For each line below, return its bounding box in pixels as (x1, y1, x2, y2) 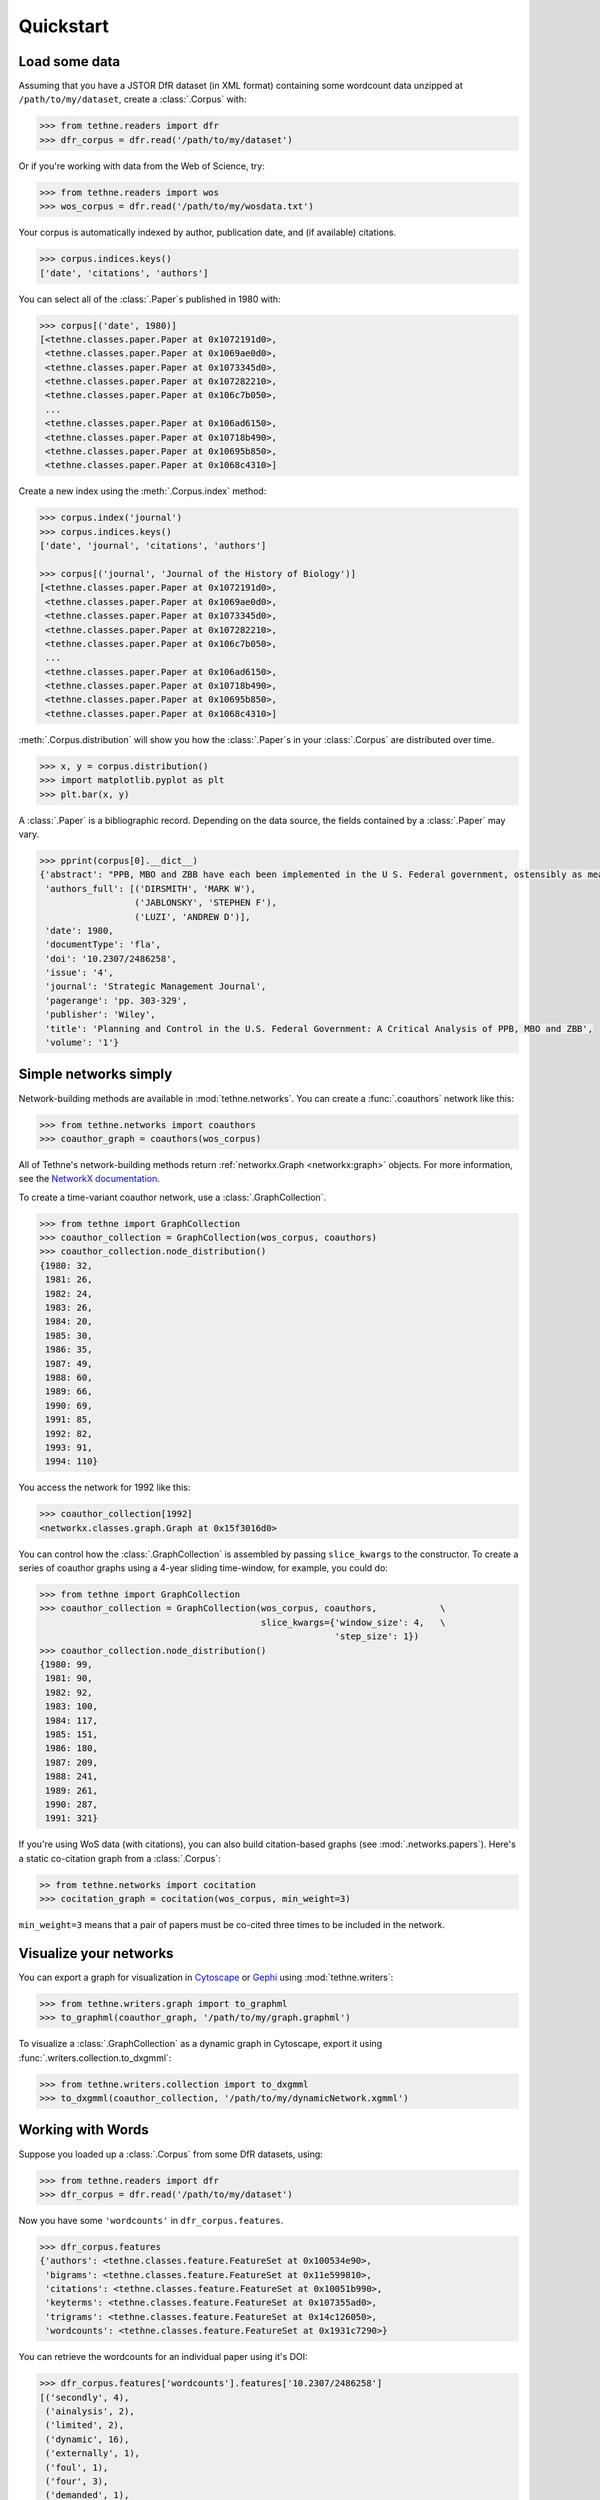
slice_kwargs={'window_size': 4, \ (260, 1616, 446, 1628)
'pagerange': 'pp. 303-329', (45, 995, 188, 1006)
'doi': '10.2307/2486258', (45, 953, 177, 964)
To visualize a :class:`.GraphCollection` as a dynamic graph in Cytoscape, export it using (18, 2038, 383, 2050)
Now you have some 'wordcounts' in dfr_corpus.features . (18, 2214, 284, 2226)
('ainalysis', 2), (45, 2405, 135, 2417)
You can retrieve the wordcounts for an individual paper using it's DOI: (18, 2351, 309, 2363)
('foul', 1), (45, 2461, 109, 2473)
